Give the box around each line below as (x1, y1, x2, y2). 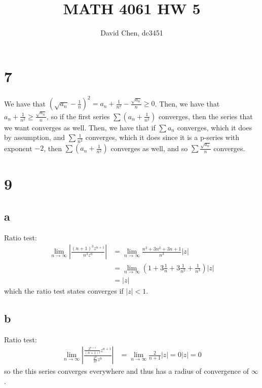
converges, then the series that (158, 111, 253, 121)
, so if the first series (47, 111, 110, 121)
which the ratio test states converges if (4, 285, 124, 296)
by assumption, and (4, 132, 65, 143)
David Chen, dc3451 (100, 27, 163, 38)
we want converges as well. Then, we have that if (4, 122, 156, 132)
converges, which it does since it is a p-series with (85, 132, 240, 143)
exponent (4, 143, 32, 153)
